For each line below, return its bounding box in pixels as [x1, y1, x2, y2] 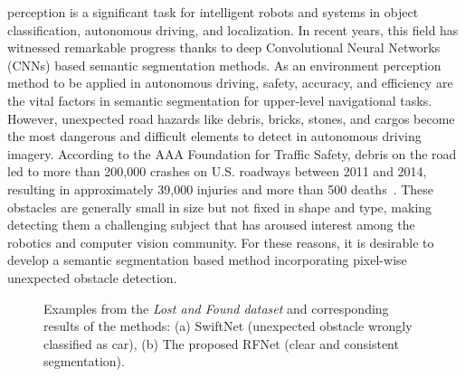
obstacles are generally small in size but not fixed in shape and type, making [7, 197, 432, 216]
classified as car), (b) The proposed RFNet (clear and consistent [43, 334, 399, 353]
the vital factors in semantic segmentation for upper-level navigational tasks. [7, 90, 432, 109]
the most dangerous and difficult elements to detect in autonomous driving [7, 127, 422, 146]
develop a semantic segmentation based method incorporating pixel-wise [7, 250, 407, 269]
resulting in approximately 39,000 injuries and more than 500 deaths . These [7, 179, 434, 198]
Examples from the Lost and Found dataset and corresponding [43, 298, 389, 317]
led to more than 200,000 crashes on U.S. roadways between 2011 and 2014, [7, 162, 427, 181]
